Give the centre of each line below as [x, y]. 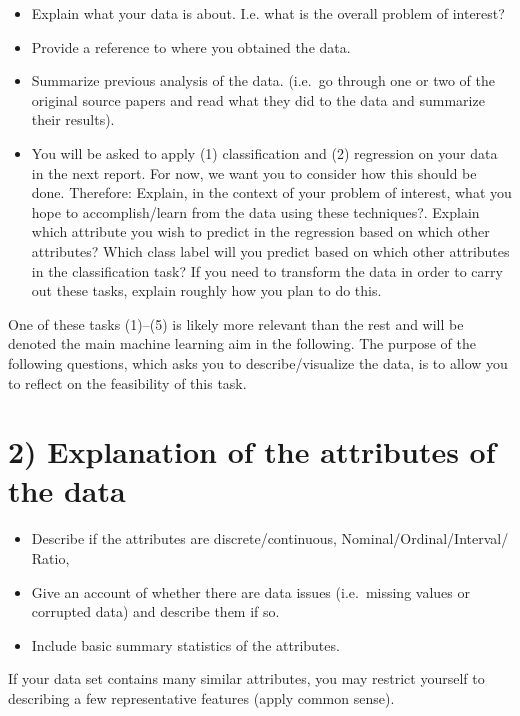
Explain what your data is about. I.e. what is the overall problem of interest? [268, 13]
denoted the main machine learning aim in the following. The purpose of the [242, 343]
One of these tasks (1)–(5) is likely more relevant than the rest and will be [236, 323]
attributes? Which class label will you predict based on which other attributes [270, 250]
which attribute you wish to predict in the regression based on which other [260, 231]
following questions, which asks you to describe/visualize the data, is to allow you [258, 362]
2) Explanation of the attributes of [252, 451]
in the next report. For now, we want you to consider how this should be [254, 172]
